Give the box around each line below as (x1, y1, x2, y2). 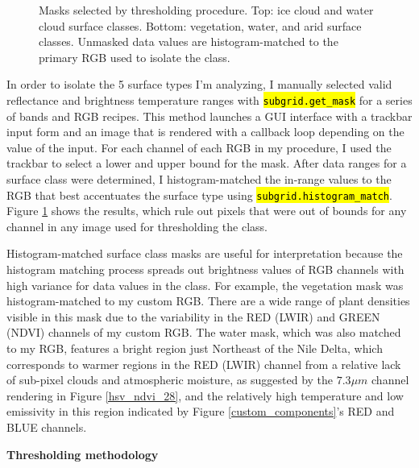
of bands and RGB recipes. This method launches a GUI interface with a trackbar (6, 107, 413, 124)
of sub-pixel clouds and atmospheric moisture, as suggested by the (6, 371, 334, 388)
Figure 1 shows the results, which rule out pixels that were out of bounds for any (6, 202, 407, 219)
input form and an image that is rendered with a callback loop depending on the (6, 123, 404, 140)
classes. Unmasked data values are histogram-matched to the (39, 33, 338, 50)
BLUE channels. (6, 418, 87, 435)
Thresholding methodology (6, 445, 159, 462)
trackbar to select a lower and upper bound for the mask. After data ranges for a (6, 155, 407, 172)
